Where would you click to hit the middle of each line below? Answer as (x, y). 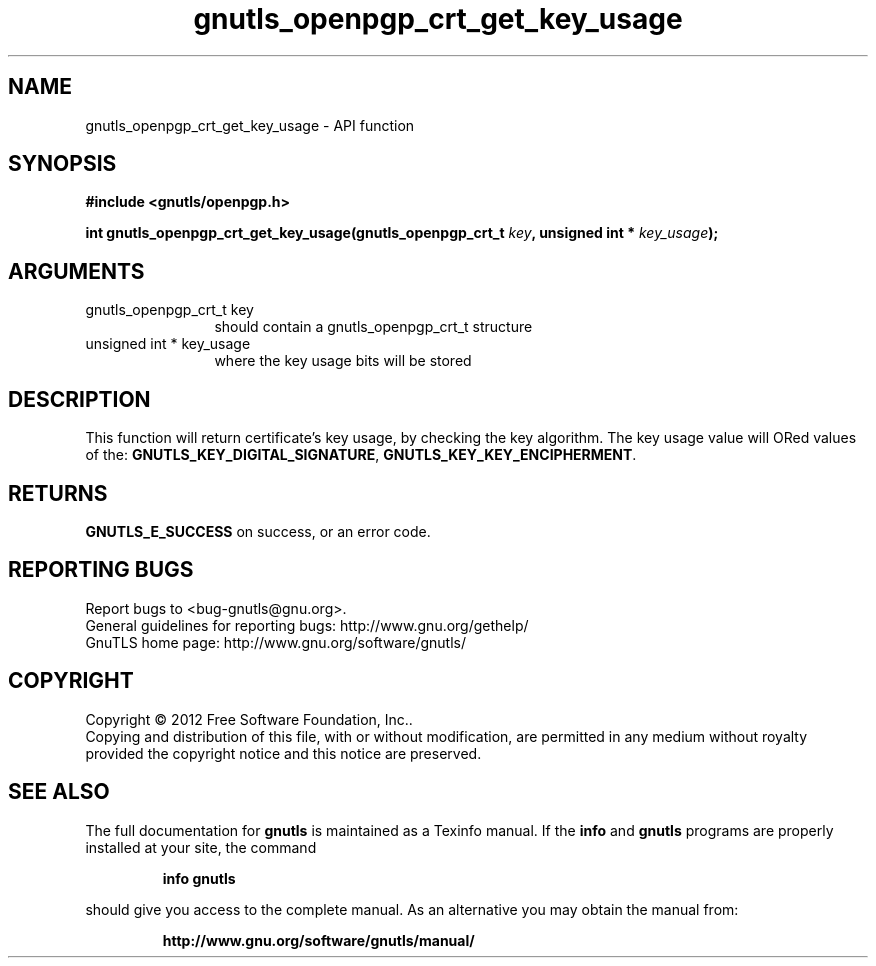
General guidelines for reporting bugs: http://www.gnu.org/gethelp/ (307, 625)
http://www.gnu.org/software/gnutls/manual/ (318, 940)
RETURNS (58, 493)
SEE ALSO (59, 792)
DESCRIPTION (79, 399)
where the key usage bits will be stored (343, 361)
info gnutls (199, 878)
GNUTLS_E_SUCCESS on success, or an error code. (258, 531)
